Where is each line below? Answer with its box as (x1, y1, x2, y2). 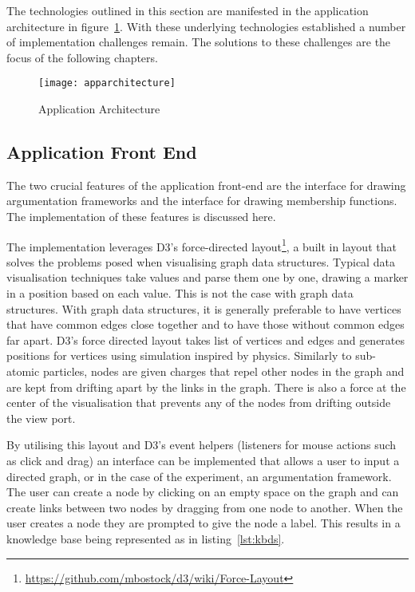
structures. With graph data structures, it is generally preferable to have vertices (6, 300, 401, 317)
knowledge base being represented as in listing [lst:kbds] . (6, 530, 285, 547)
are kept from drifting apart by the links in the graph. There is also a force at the (6, 378, 406, 395)
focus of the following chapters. (6, 49, 158, 65)
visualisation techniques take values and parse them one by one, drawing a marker (6, 269, 409, 286)
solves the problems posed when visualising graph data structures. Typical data (6, 253, 395, 270)
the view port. (6, 409, 76, 426)
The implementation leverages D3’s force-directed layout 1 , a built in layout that (6, 235, 397, 255)
